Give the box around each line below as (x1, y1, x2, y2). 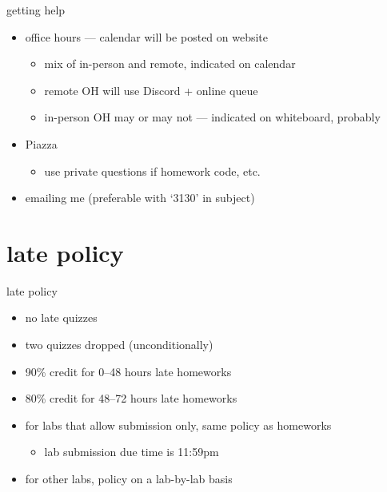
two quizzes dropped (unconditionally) (25, 336, 213, 353)
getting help (6, 2, 66, 18)
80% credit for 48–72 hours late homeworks (25, 390, 237, 407)
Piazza (25, 135, 58, 152)
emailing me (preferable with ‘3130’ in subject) (25, 189, 255, 206)
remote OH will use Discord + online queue (44, 81, 258, 98)
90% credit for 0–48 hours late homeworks (25, 363, 232, 379)
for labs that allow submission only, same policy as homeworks (25, 416, 332, 433)
